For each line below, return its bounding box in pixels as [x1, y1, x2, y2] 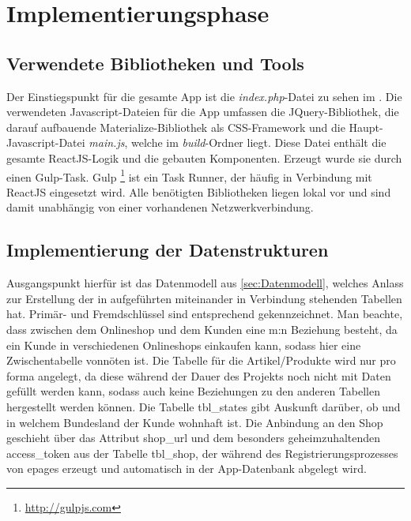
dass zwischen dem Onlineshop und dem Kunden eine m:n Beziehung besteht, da [6, 320, 398, 337]
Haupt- [349, 118, 383, 135]
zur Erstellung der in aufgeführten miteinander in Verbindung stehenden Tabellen [6, 290, 402, 306]
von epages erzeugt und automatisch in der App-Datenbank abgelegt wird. [6, 460, 367, 477]
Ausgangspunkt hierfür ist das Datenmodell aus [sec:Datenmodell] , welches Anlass [6, 275, 404, 291]
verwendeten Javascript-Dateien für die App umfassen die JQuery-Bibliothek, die [6, 103, 399, 120]
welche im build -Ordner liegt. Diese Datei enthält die [130, 134, 386, 151]
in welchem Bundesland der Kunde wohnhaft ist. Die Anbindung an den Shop [6, 414, 383, 430]
